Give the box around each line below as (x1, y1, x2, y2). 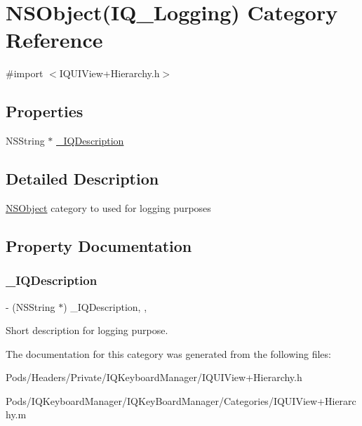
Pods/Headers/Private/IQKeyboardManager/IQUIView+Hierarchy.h (6, 370, 302, 385)
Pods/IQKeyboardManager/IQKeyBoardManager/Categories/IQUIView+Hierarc (6, 393, 356, 408)
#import (6, 66, 43, 81)
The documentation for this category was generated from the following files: (6, 346, 331, 361)
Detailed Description (6, 168, 159, 189)
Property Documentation (6, 234, 192, 256)
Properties (6, 100, 83, 122)
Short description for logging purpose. (6, 323, 168, 338)
